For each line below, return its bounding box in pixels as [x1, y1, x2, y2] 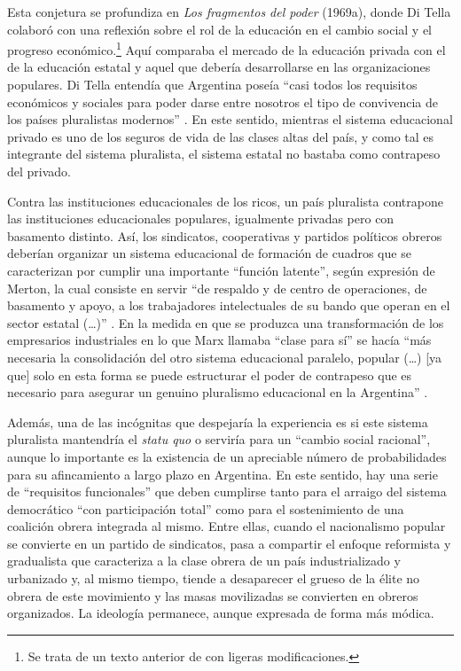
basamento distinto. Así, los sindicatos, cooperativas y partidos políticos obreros [7, 226, 442, 245]
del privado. [7, 162, 72, 180]
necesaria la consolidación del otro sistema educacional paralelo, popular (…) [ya [7, 347, 442, 366]
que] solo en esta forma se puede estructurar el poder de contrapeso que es [7, 365, 412, 384]
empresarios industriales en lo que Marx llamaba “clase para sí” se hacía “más [7, 331, 432, 349]
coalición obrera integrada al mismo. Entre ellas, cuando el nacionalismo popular [7, 517, 446, 535]
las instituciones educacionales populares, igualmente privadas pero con [7, 209, 395, 228]
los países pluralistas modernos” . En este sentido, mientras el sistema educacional [7, 110, 453, 129]
